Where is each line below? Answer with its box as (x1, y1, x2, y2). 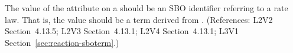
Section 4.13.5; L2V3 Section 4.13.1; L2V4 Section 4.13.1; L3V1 (5, 25, 239, 37)
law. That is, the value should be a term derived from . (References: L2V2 (5, 13, 273, 25)
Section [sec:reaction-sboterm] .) (5, 36, 119, 48)
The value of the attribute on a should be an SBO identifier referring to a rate (5, 2, 288, 14)
